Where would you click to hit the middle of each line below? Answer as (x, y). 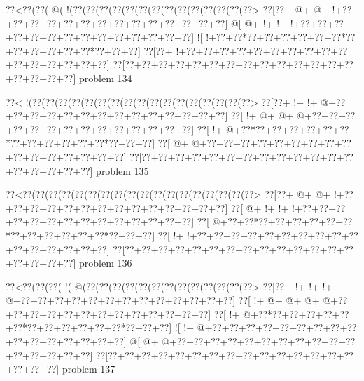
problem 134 (105, 78)
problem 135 (122, 170)
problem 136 (105, 263)
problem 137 (89, 369)
